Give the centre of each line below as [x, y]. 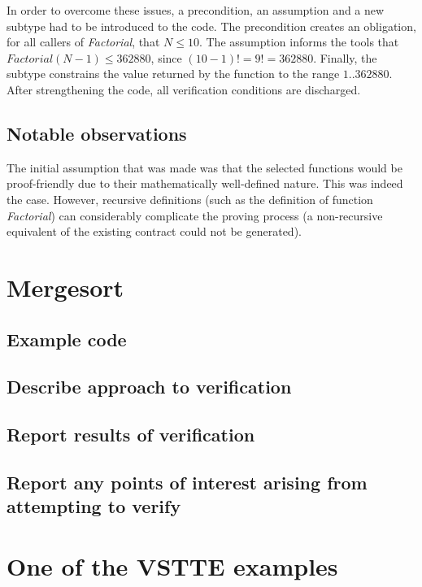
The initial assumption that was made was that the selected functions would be [204, 167]
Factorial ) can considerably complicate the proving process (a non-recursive [195, 215]
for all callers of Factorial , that [83, 42]
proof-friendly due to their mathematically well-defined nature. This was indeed [205, 183]
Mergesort [65, 287]
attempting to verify [94, 506]
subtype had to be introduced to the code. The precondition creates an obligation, [211, 26]
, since [166, 57]
